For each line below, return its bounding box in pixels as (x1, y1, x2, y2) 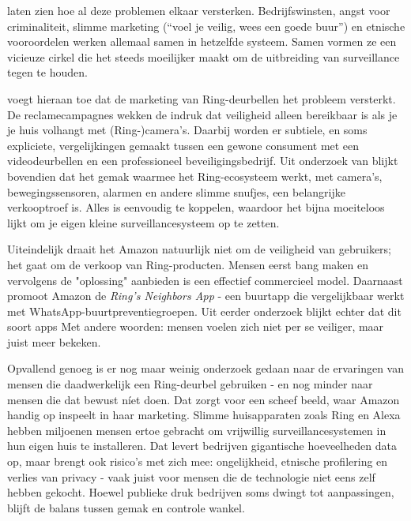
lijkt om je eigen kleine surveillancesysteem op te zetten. (7, 214, 280, 231)
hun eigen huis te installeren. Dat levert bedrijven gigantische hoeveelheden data (7, 437, 397, 454)
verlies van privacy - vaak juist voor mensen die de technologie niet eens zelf (7, 468, 375, 485)
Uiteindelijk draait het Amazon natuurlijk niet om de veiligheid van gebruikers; (7, 241, 392, 257)
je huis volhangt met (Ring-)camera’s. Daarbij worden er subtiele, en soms (7, 122, 368, 138)
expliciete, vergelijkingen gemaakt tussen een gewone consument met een (7, 137, 360, 153)
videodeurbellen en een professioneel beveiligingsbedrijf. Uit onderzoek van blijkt (7, 152, 398, 169)
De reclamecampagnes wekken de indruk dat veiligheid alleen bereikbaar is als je (7, 106, 398, 122)
